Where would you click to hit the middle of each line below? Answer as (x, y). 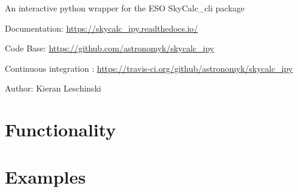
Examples (45, 176)
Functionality (61, 129)
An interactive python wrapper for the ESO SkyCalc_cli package (125, 8)
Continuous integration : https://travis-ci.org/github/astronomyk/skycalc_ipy (149, 68)
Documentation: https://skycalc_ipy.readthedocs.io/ (102, 28)
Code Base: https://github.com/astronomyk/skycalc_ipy (110, 48)
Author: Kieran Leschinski (53, 88)
